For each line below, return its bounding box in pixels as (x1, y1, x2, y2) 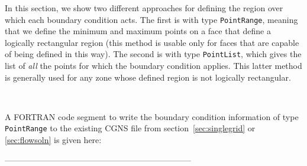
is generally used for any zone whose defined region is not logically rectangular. (5, 71, 291, 83)
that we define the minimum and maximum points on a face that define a (5, 25, 272, 37)
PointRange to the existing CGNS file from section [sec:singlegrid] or (5, 122, 256, 134)
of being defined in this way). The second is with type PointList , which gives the (5, 48, 302, 60)
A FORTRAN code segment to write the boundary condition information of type (5, 110, 299, 122)
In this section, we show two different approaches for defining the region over (5, 2, 283, 14)
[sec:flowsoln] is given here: (5, 134, 102, 146)
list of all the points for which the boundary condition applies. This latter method (5, 59, 302, 72)
